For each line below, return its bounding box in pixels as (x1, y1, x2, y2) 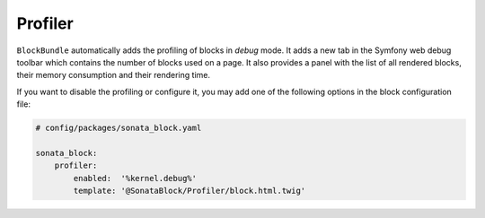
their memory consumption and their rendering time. (16, 70, 211, 81)
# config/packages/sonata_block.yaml (35, 123, 202, 134)
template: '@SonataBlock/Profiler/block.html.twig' (73, 186, 306, 196)
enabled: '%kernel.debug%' (73, 173, 198, 183)
